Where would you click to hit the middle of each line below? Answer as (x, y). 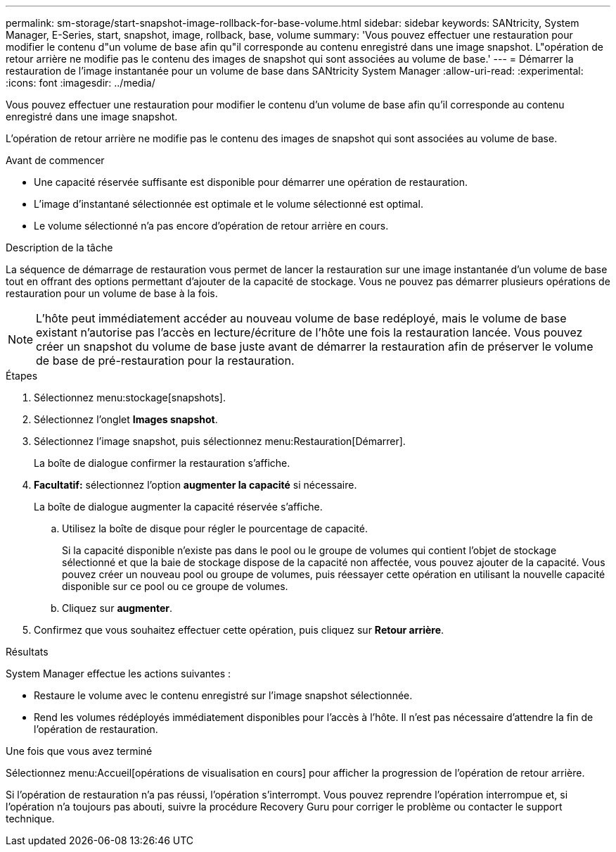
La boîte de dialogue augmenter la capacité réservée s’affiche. (178, 507)
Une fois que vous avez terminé (79, 751)
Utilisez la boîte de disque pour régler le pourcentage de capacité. (215, 528)
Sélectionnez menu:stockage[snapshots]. (130, 397)
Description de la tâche (59, 248)
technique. (30, 819)
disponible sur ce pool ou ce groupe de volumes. (175, 586)
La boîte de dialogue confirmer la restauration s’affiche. (162, 463)
